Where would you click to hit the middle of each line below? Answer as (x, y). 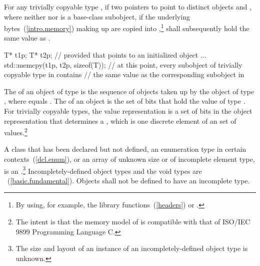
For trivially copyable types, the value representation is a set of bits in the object (128, 111)
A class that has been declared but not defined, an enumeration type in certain (125, 149)
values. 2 (16, 131)
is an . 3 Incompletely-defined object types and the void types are (103, 170)
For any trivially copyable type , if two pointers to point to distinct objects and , (128, 7)
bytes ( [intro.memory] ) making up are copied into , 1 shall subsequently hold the (127, 27)
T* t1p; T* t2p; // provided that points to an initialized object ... (105, 55)
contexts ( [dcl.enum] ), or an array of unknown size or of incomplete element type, (129, 159)
